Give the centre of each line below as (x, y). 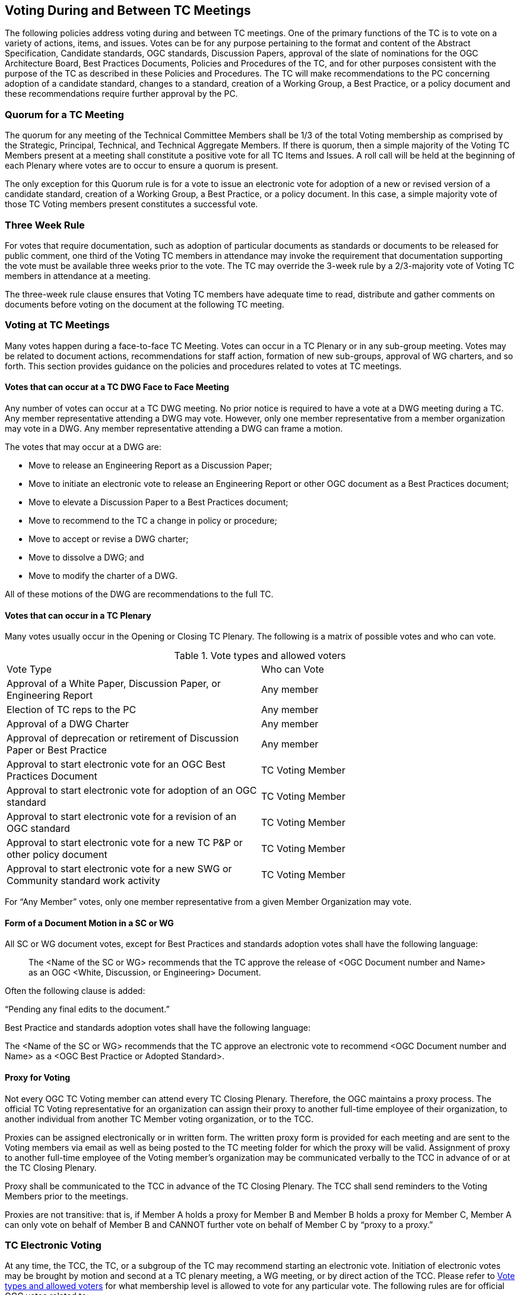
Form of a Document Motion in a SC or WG (89, 923)
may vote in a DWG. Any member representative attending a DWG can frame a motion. (174, 428)
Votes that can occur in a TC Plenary (78, 615)
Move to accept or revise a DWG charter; (109, 539)
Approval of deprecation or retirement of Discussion (123, 738)
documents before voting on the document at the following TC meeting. (145, 304)
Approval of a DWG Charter (68, 724)
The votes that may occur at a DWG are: (83, 447)
